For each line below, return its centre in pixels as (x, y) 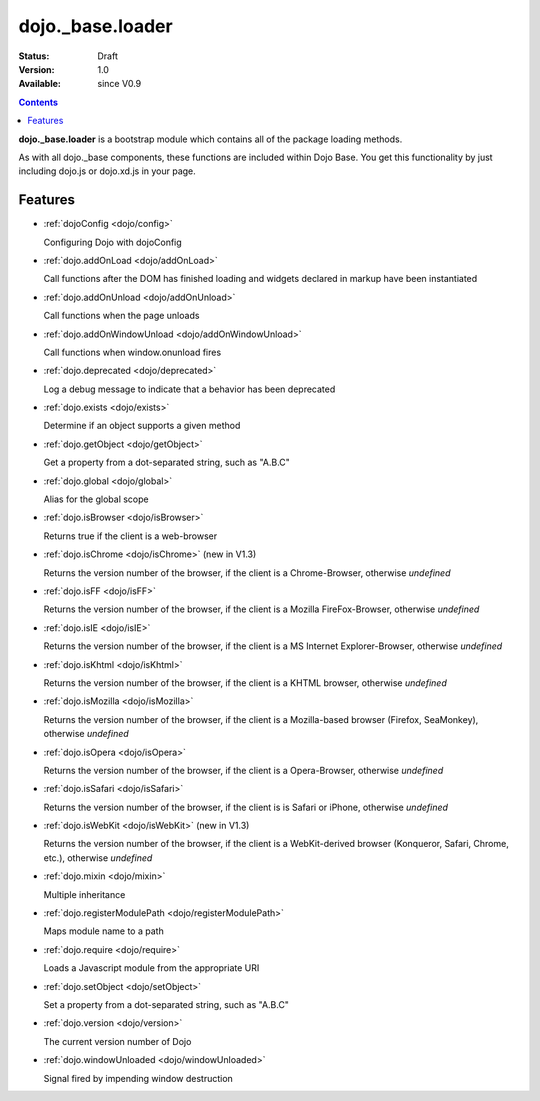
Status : (34, 56)
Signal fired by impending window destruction (138, 1078)
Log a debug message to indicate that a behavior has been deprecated (189, 389)
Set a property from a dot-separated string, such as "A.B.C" (166, 1004)
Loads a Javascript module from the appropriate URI (151, 968)
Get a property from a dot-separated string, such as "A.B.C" (166, 462)
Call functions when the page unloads (121, 316)
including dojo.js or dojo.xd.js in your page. (107, 171)
